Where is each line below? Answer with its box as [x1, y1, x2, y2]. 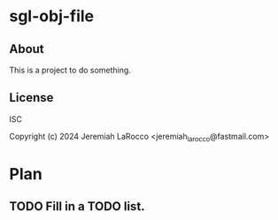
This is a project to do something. [9, 64, 131, 75]
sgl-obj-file [9, 6, 95, 27]
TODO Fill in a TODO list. [9, 199, 145, 214]
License [9, 90, 54, 105]
